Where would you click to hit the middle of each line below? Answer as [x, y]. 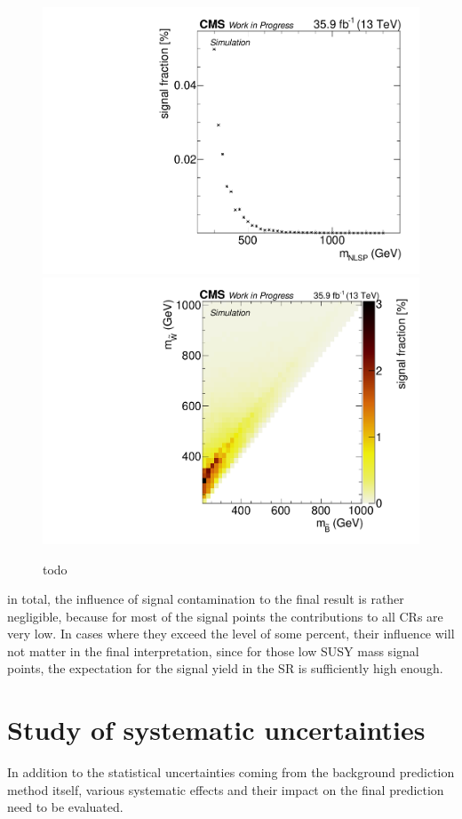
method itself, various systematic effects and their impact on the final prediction [226, 789]
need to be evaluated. [65, 807]
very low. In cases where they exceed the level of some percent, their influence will [231, 634]
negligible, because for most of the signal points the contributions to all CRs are [225, 616]
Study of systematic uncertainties [216, 730]
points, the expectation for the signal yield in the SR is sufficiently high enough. [225, 668]
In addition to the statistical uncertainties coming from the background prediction [231, 772]
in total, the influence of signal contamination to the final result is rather [206, 599]
